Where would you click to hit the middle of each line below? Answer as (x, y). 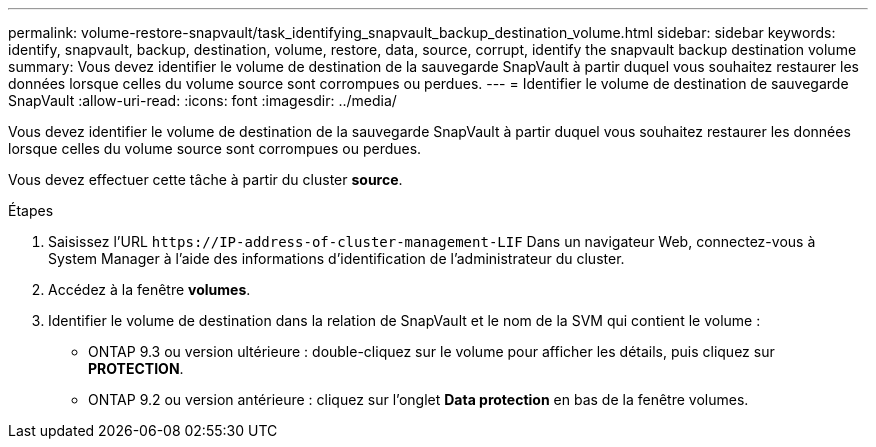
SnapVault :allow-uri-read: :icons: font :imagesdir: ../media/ (202, 100)
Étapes (31, 210)
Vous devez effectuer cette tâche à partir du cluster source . (205, 179)
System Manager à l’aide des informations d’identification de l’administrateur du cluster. (336, 258)
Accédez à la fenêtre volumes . (149, 289)
